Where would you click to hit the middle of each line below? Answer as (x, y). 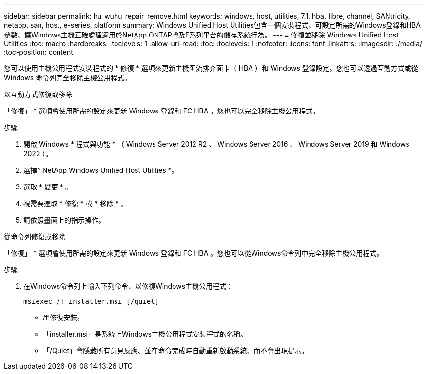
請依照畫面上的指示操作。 (64, 220)
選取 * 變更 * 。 (48, 187)
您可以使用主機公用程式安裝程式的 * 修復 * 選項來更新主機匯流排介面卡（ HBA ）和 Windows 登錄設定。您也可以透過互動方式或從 (211, 68)
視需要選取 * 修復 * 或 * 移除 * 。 (76, 203)
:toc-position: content (39, 52)
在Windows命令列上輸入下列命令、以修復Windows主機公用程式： (128, 286)
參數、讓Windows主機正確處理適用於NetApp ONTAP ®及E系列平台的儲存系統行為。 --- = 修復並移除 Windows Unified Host (201, 35)
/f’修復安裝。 (63, 317)
